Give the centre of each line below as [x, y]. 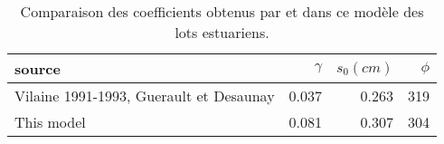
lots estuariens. [222, 32]
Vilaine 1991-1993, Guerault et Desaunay [145, 96]
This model [50, 122]
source [38, 68]
